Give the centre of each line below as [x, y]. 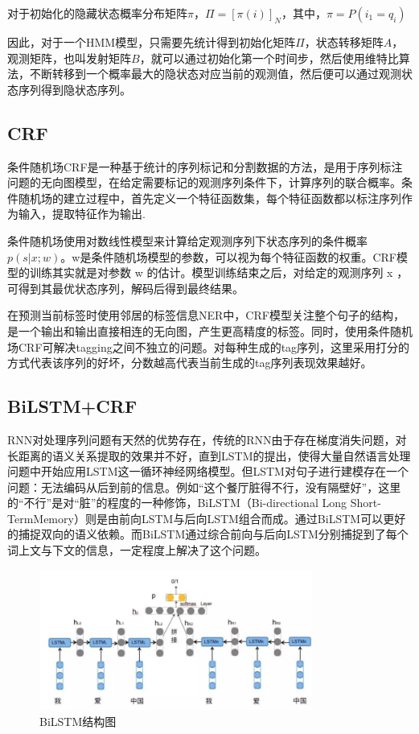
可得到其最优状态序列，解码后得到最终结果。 [125, 288]
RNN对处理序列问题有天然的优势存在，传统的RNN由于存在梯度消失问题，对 [207, 439]
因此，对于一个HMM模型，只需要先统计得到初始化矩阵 [152, 42]
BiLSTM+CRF [72, 406]
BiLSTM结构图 [78, 721]
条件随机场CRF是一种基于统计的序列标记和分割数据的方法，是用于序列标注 [205, 166]
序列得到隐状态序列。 [74, 89]
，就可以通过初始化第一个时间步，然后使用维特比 [269, 58]
